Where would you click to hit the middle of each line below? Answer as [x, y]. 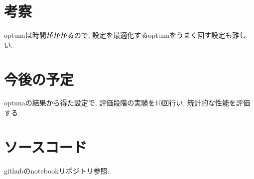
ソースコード [46, 146]
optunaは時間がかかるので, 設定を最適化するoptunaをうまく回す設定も [118, 35]
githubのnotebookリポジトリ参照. [57, 170]
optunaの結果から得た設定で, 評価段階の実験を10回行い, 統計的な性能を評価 [127, 103]
